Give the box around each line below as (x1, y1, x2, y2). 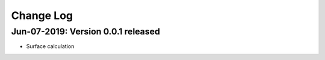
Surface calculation (26, 43, 75, 50)
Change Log (11, 9, 73, 22)
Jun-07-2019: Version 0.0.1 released (11, 26, 161, 37)
